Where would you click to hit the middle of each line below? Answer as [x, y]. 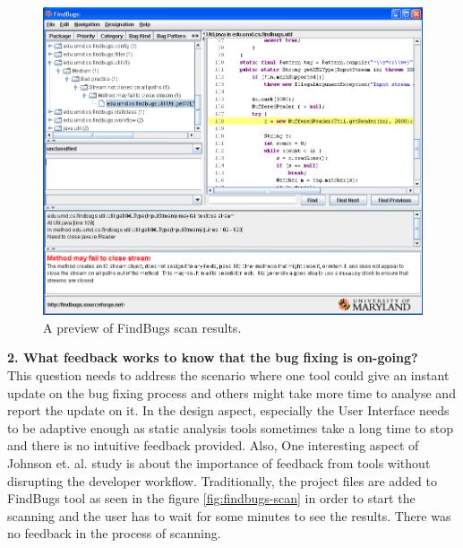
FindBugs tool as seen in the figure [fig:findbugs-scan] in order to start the [211, 498]
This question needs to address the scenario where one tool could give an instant [228, 375]
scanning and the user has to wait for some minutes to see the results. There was [229, 515]
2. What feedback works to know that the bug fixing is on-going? [213, 357]
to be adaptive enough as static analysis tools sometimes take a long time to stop [230, 427]
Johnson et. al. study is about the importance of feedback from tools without [219, 463]
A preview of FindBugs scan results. [142, 327]
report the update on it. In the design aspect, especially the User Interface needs [228, 410]
